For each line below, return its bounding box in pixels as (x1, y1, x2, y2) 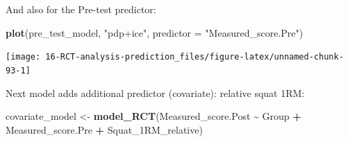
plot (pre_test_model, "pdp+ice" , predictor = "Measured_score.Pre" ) (6, 25, 304, 39)
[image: (6, 52, 41, 62)
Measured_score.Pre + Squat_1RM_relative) (6, 122, 203, 136)
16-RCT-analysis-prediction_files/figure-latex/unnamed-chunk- (45, 52, 344, 62)
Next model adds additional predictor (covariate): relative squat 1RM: (6, 85, 305, 100)
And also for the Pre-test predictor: (6, 2, 156, 16)
